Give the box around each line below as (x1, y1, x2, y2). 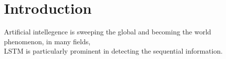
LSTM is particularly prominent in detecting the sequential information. (4, 46, 223, 56)
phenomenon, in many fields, (4, 36, 91, 46)
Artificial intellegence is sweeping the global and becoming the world (4, 27, 211, 37)
